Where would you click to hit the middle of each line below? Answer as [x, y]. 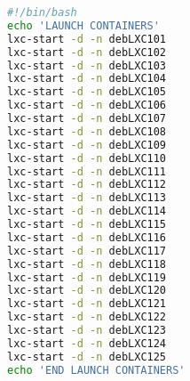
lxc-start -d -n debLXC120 [87, 291]
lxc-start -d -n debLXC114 [87, 211]
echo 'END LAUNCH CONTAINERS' [96, 370]
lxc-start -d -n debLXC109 [87, 145]
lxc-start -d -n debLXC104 [87, 79]
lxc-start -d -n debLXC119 [87, 277]
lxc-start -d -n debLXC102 [87, 52]
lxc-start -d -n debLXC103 [87, 65]
